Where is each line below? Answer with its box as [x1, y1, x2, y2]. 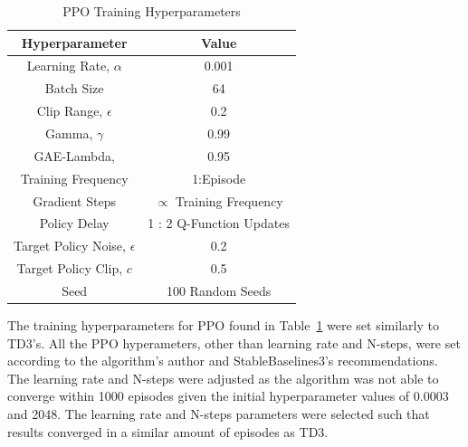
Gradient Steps [33, 191, 116, 210]
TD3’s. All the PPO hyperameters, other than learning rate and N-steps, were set [7, 333, 461, 352]
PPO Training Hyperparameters [62, 2, 241, 20]
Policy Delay [39, 214, 110, 233]
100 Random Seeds [166, 281, 272, 300]
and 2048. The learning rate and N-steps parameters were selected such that [7, 404, 430, 423]
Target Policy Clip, [16, 259, 123, 278]
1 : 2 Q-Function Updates [148, 214, 290, 233]
